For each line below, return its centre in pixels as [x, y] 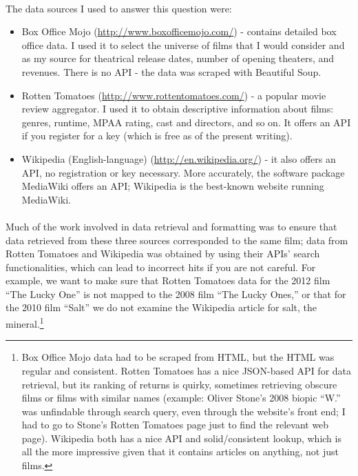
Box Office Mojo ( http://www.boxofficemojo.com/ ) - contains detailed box [179, 31]
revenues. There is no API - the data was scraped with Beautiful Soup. [171, 71]
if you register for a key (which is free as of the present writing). [157, 136]
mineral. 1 [25, 323]
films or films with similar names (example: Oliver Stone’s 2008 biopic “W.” [181, 398]
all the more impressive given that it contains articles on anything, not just [180, 452]
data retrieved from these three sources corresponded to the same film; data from [177, 240]
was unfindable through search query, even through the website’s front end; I [183, 411]
